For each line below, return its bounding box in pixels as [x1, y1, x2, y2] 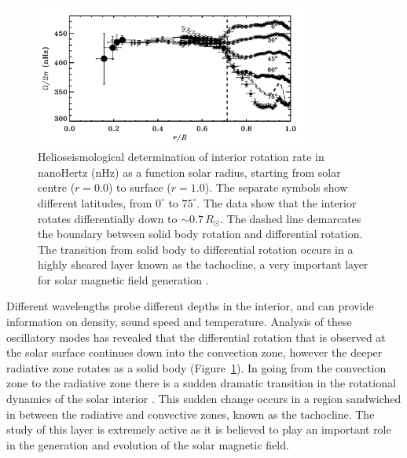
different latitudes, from [38, 194, 152, 211]
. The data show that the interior [196, 194, 357, 211]
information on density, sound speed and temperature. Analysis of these [6, 313, 352, 330]
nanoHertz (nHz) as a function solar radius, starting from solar [38, 163, 341, 180]
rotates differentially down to [38, 210, 178, 226]
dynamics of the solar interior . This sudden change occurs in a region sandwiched [6, 390, 401, 407]
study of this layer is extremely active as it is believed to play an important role [6, 421, 391, 438]
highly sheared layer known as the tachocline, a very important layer [38, 256, 368, 273]
